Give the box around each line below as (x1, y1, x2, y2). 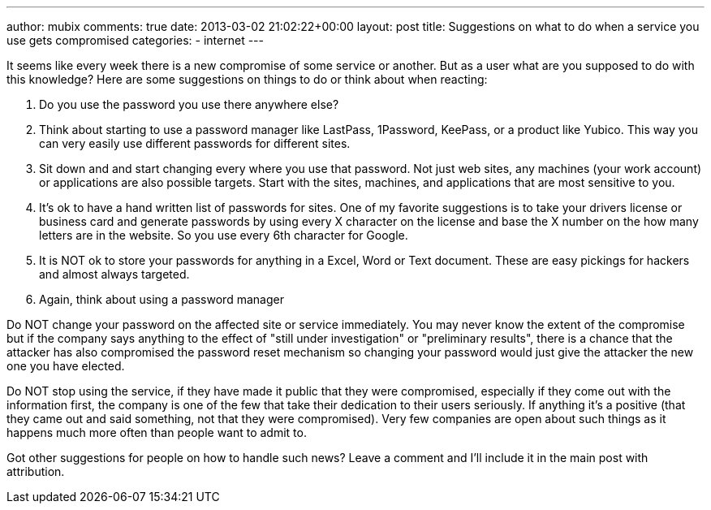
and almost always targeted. (39, 267, 190, 281)
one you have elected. (6, 359, 125, 373)
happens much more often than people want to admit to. (6, 426, 307, 439)
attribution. (6, 465, 65, 478)
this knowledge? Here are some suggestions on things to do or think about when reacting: (6, 72, 488, 86)
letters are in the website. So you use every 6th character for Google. (39, 228, 408, 242)
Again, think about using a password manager (39, 292, 284, 306)
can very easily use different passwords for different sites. (39, 136, 351, 150)
